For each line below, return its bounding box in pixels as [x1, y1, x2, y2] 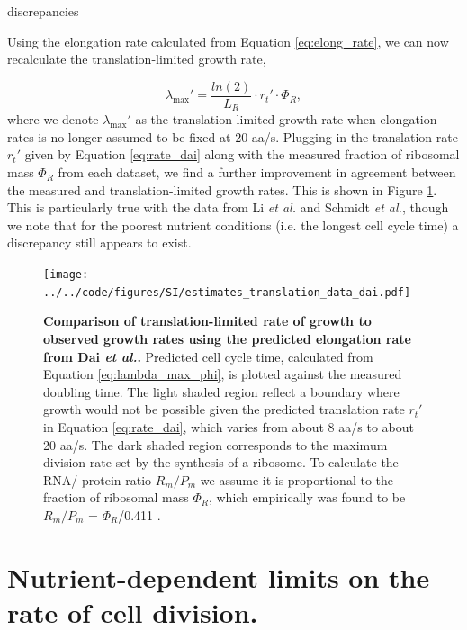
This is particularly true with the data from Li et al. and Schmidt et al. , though [7, 198, 449, 217]
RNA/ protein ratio [43, 470, 152, 489]
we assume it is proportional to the [200, 470, 394, 489]
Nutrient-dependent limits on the [7, 558, 430, 595]
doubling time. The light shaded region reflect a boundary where [43, 382, 400, 400]
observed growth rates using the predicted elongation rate [43, 328, 411, 347]
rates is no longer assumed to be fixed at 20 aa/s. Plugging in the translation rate [7, 127, 458, 146]
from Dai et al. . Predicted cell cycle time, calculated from [43, 346, 373, 365]
